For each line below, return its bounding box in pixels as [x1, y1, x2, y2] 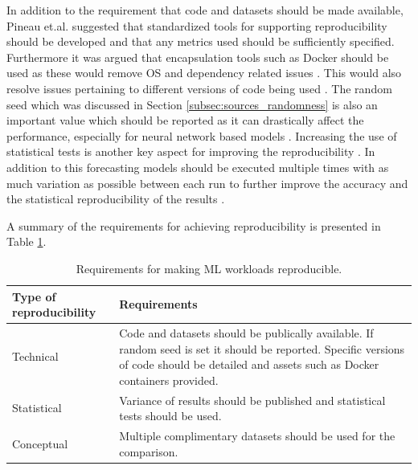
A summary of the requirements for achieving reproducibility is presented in [6, 217, 381, 234]
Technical [12, 348, 59, 365]
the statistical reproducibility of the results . [6, 190, 225, 207]
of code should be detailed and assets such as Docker [119, 356, 379, 373]
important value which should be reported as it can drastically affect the [6, 112, 364, 129]
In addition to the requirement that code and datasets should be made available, [6, 2, 404, 18]
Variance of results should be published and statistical [119, 391, 386, 408]
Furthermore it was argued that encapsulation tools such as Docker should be [6, 48, 389, 65]
